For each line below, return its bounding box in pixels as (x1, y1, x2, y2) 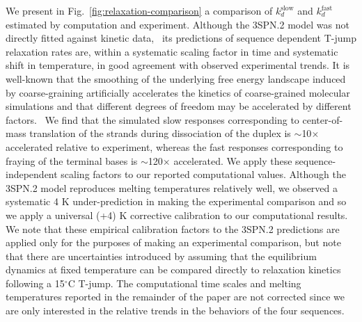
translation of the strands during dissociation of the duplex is (29, 126, 291, 140)
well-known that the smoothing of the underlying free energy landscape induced (6, 71, 346, 86)
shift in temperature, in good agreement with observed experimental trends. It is (6, 58, 350, 72)
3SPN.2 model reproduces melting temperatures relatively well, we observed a (6, 180, 338, 195)
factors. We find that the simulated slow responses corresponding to (6, 112, 299, 127)
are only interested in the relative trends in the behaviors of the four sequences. (6, 303, 345, 318)
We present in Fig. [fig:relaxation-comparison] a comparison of (6, 3, 273, 17)
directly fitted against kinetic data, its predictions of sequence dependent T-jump (6, 31, 357, 45)
